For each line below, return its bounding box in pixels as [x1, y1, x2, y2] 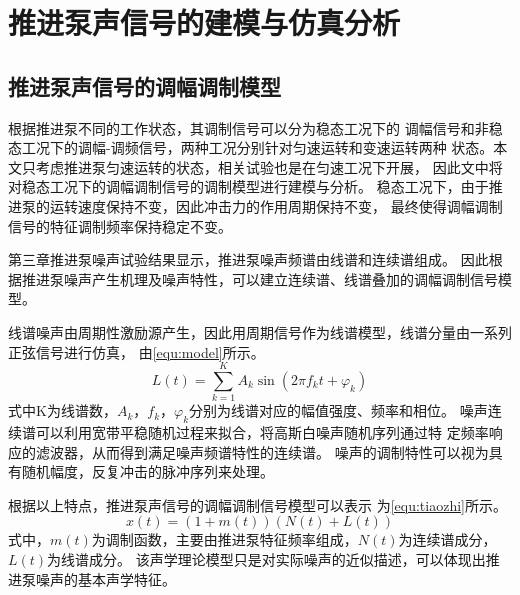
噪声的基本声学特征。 [35, 568, 176, 589]
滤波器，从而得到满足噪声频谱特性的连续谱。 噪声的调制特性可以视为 [35, 441, 489, 462]
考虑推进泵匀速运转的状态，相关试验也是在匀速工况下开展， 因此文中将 [35, 156, 503, 177]
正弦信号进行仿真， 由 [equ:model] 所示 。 [8, 341, 265, 362]
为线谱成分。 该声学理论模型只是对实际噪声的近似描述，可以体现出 [47, 549, 486, 569]
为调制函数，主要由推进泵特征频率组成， [91, 529, 358, 550]
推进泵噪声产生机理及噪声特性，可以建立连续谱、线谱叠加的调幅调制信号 [21, 268, 498, 289]
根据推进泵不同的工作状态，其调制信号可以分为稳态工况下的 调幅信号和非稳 [8, 117, 503, 138]
